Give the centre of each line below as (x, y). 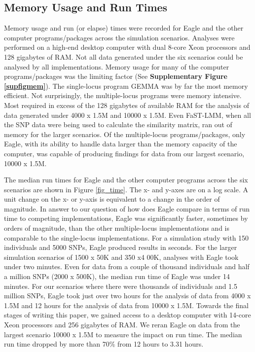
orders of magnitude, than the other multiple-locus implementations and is (117, 228)
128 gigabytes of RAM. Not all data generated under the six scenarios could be (124, 56)
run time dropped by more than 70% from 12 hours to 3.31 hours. (104, 344)
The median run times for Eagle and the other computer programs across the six (126, 180)
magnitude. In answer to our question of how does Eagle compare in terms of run (127, 208)
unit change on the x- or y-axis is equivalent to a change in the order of (112, 199)
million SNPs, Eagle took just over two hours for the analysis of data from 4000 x (127, 296)
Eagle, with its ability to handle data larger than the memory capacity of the (121, 144)
